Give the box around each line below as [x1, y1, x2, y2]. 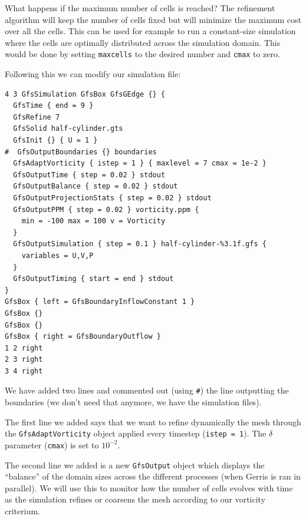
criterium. [5, 505, 40, 517]
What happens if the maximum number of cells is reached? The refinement [5, 2, 275, 14]
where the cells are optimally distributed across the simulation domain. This [5, 36, 281, 48]
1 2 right [5, 343, 43, 352]
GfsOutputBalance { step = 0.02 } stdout [13, 182, 178, 191]
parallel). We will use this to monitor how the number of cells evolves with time [5, 481, 293, 494]
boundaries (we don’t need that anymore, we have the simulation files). [5, 396, 262, 408]
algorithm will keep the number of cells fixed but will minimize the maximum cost [5, 13, 302, 25]
